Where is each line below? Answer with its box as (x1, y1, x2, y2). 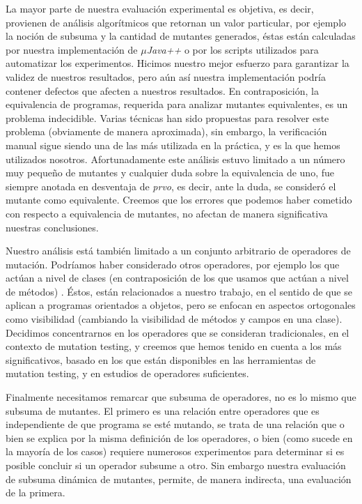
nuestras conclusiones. (6, 220, 99, 234)
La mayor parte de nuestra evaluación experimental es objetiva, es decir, (6, 1, 314, 15)
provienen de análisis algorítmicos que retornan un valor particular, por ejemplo (6, 15, 347, 29)
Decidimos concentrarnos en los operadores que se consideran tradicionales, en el (6, 325, 349, 339)
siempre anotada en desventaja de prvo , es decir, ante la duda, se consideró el (6, 178, 336, 193)
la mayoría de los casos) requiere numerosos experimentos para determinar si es (6, 444, 345, 459)
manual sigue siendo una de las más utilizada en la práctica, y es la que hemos (6, 137, 340, 152)
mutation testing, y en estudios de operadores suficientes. (6, 366, 249, 381)
